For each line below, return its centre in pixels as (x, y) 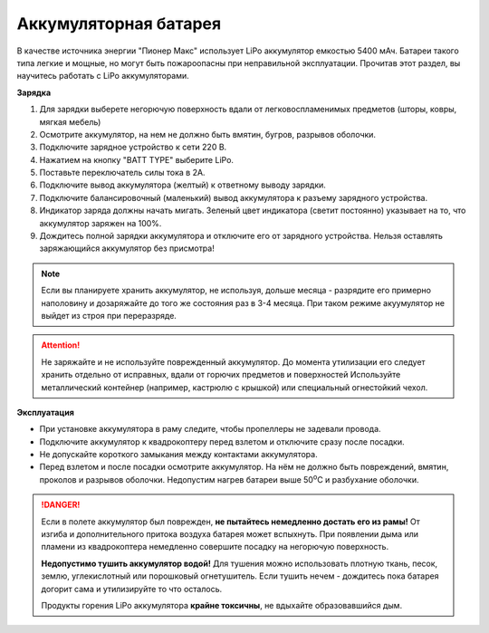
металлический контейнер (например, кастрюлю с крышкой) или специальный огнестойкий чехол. (235, 387)
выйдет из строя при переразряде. (109, 315)
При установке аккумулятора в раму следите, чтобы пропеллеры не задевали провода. (210, 429)
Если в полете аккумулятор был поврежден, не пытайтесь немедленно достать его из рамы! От (231, 522)
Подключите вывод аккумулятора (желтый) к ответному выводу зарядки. (182, 185)
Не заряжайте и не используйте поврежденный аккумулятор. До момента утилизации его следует (233, 361)
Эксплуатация (45, 412)
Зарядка (34, 92)
